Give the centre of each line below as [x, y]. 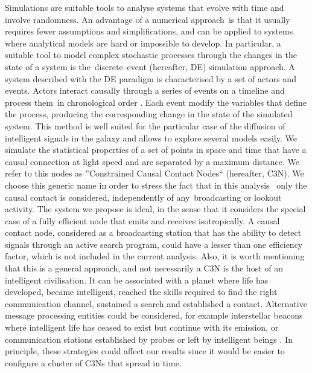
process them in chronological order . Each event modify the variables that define [156, 102]
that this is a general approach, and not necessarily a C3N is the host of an [144, 268]
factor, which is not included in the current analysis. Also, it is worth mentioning [155, 256]
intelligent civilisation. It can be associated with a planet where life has [137, 280]
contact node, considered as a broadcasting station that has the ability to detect [153, 232]
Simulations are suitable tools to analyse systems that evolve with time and [145, 7]
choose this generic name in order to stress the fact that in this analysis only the [156, 185]
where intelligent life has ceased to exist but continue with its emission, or [142, 327]
